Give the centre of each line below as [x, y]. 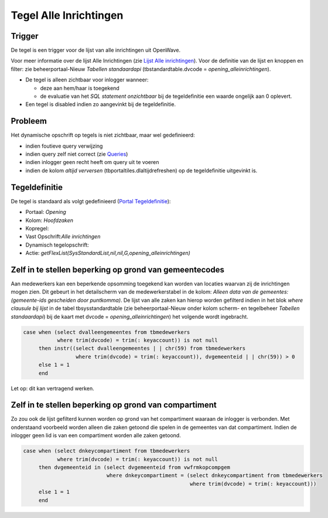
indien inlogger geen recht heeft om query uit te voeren [92, 162]
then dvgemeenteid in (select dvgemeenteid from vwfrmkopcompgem [134, 467]
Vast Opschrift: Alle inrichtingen [63, 237]
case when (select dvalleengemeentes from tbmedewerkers [107, 332]
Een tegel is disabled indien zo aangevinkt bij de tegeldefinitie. [100, 104]
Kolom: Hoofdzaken [49, 220]
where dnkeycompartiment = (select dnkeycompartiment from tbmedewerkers [215, 476]
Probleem [29, 121]
